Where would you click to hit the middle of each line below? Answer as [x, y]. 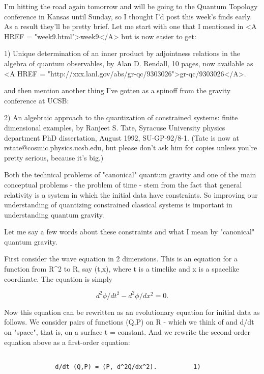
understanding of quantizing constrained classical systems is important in [118, 205]
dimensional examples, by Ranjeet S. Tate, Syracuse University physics [115, 127]
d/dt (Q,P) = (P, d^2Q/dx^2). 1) [128, 367]
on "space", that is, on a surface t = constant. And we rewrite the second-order [127, 331]
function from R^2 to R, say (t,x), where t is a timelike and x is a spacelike [122, 269]
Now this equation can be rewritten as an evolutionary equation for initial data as [132, 312]
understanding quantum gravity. [54, 214]
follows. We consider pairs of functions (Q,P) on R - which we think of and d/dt [129, 322]
